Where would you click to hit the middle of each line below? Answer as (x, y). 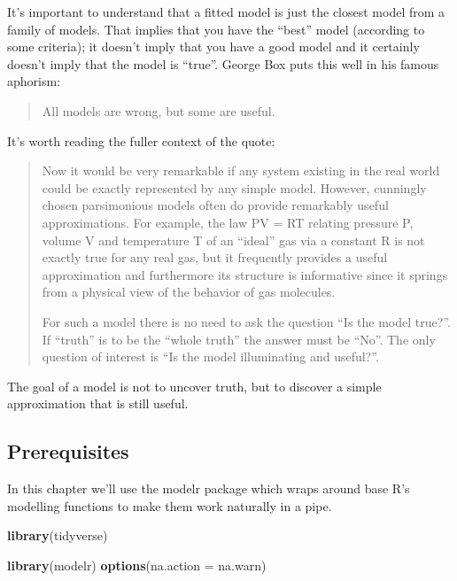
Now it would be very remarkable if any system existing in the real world (241, 170)
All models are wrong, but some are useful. (159, 110)
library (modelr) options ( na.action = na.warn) (137, 565)
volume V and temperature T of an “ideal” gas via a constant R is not (233, 240)
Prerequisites (68, 451)
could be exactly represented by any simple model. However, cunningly (234, 187)
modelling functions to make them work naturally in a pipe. (170, 505)
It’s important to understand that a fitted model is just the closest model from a (226, 12)
